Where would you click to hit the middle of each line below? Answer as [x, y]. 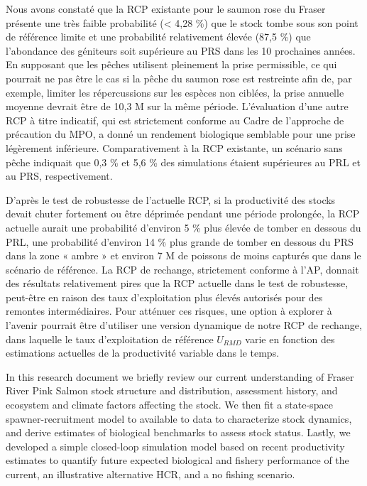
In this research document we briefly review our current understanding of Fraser [180, 376]
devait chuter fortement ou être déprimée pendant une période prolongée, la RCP [183, 214]
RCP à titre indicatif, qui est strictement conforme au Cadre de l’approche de [175, 120]
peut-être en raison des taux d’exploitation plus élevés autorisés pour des [164, 297]
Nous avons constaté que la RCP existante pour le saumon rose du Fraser [166, 9]
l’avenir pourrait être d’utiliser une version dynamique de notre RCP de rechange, [184, 325]
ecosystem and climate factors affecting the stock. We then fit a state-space [169, 405]
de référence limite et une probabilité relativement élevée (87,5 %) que [158, 37]
